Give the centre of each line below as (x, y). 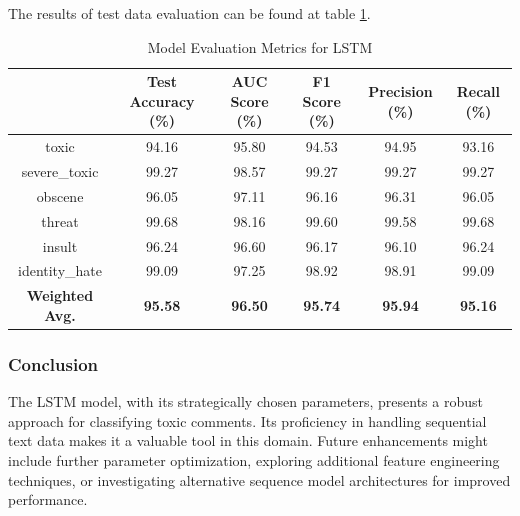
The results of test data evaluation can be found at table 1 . (189, 13)
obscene (60, 195)
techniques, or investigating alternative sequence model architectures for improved (259, 479)
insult (60, 245)
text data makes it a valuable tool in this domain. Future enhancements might (248, 440)
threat (60, 220)
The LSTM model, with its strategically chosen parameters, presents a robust (245, 401)
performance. (48, 499)
